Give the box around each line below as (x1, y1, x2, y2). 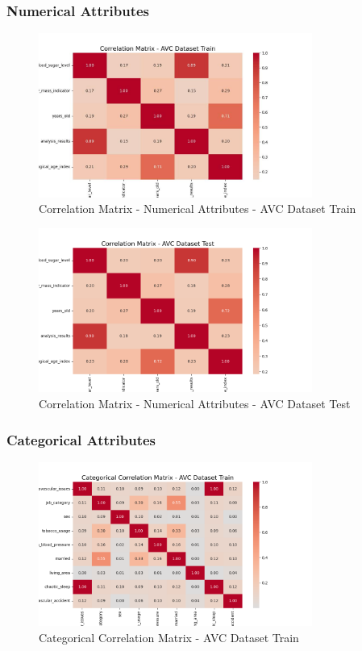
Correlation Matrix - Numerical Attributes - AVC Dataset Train (39, 200, 356, 217)
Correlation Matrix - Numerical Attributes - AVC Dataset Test (39, 395, 351, 411)
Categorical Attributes (6, 429, 156, 449)
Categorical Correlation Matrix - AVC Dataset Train (39, 628, 299, 645)
